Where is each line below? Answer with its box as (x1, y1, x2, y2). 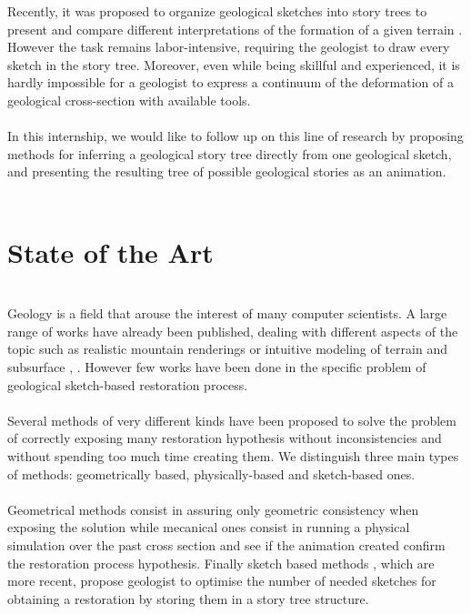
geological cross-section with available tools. (7, 90, 251, 109)
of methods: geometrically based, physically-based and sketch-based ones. (7, 464, 416, 483)
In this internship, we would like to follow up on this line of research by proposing (7, 126, 464, 146)
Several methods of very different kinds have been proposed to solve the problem (7, 410, 456, 429)
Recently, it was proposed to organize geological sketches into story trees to (7, 2, 427, 20)
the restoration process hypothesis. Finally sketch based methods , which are (7, 553, 435, 572)
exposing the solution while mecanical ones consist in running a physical (7, 518, 410, 537)
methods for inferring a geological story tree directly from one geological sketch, (7, 144, 452, 163)
